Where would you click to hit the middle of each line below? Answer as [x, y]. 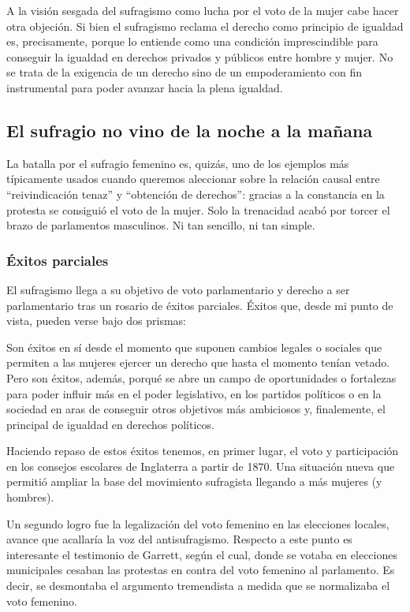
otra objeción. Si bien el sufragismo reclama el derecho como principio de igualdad [205, 26]
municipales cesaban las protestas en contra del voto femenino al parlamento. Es [201, 570]
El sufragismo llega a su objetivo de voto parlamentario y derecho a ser [178, 289]
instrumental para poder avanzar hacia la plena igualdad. [145, 87]
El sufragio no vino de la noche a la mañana [190, 130]
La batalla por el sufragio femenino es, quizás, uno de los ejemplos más [178, 163]
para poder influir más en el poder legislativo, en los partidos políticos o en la [194, 393]
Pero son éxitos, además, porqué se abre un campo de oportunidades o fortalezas [201, 377]
